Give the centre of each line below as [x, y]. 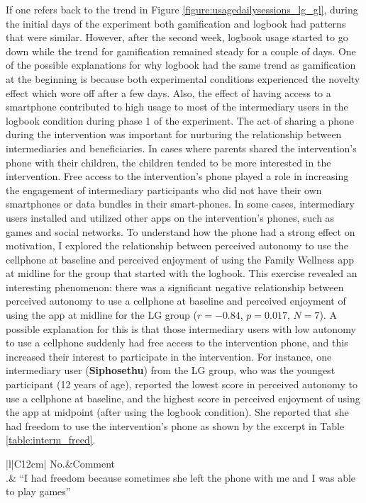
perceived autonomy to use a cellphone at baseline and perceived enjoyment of [176, 301]
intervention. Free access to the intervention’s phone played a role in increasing [177, 176]
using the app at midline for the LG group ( [101, 315]
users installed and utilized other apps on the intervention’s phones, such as [170, 217]
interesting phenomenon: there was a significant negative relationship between [175, 287]
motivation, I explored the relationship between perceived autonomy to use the [177, 245]
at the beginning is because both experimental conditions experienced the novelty [183, 78]
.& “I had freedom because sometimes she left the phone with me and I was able [181, 477]
